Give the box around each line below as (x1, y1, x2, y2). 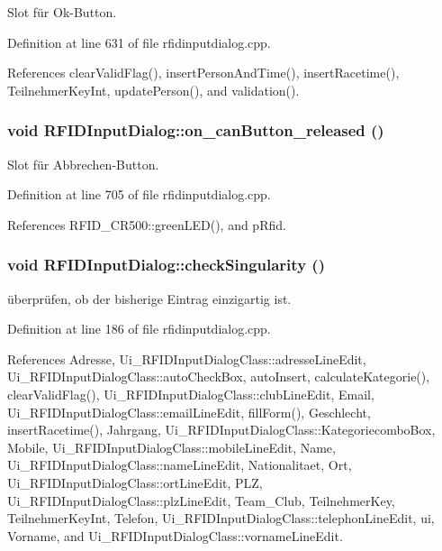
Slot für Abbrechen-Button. (7, 154, 159, 173)
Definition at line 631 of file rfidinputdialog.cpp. (7, 32, 271, 51)
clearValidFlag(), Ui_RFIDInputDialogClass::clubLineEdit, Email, (7, 384, 374, 403)
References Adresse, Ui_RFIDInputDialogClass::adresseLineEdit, (7, 349, 366, 368)
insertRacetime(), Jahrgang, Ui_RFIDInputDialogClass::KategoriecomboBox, (7, 420, 436, 439)
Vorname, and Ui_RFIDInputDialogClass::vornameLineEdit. (7, 526, 343, 545)
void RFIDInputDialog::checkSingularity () (7, 253, 325, 276)
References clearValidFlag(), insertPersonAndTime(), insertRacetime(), (7, 63, 400, 82)
